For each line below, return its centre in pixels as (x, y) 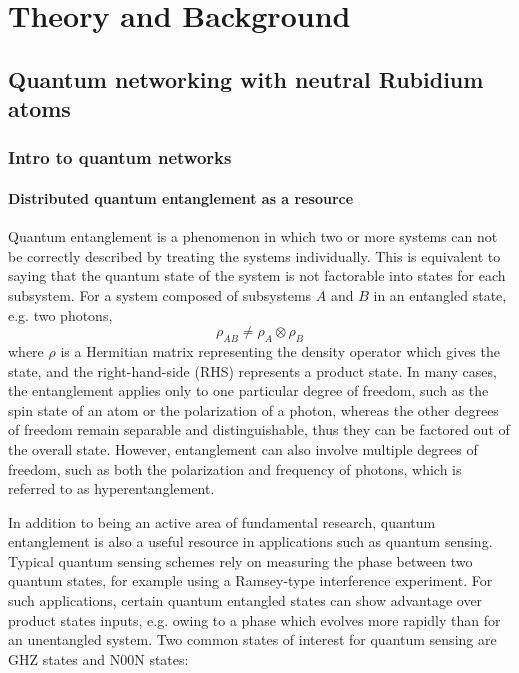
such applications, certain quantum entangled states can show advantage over (245, 600)
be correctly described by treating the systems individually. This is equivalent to (254, 255)
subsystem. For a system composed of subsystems (160, 294)
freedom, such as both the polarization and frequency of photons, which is (235, 468)
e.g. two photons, (60, 314)
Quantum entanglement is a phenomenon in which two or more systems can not (253, 236)
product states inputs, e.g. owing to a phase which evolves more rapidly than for (254, 619)
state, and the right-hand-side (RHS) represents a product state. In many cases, (252, 370)
